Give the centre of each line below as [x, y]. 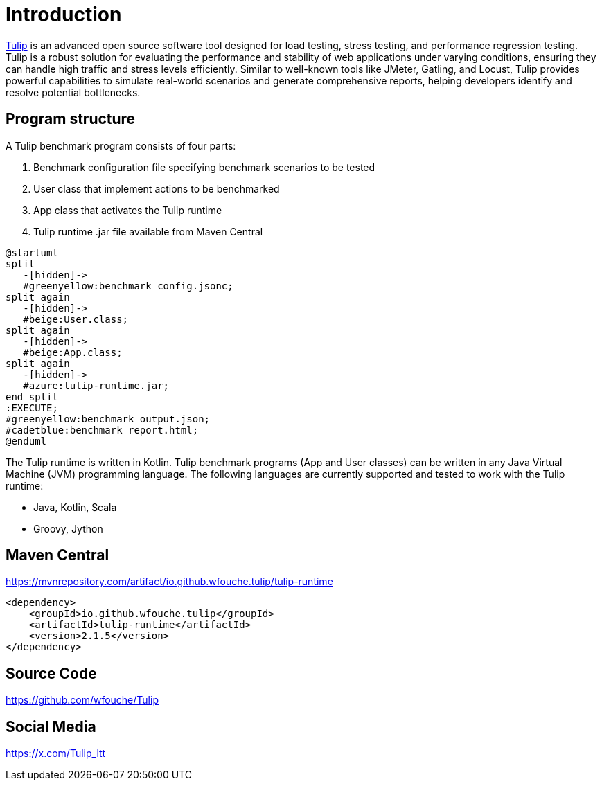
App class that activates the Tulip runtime [128, 210]
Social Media [51, 726]
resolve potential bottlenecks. [73, 92]
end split [32, 396]
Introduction [64, 15]
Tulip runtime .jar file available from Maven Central [148, 231]
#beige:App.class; [73, 352]
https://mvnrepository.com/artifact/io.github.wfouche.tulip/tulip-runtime [169, 582]
